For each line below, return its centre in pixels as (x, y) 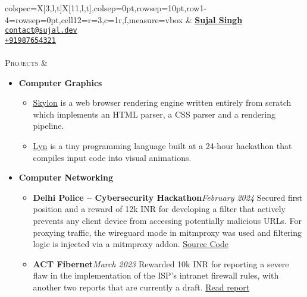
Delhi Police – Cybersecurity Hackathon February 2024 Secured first (168, 197)
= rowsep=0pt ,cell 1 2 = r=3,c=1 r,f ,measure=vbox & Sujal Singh (126, 19)
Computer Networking (66, 177)
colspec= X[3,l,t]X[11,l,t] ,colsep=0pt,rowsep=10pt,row (102, 8)
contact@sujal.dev (41, 31)
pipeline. (48, 126)
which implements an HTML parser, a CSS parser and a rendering (154, 114)
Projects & (26, 63)
